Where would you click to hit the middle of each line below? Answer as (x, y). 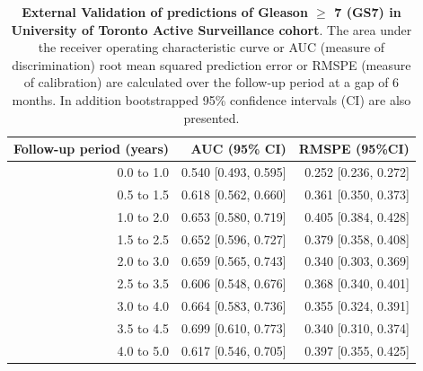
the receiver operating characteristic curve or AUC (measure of (211, 47)
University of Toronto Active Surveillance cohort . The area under (211, 29)
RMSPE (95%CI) (354, 149)
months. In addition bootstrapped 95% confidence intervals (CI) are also (211, 99)
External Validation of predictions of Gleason (165, 12)
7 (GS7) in (368, 12)
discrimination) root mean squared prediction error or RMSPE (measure (211, 64)
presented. (211, 117)
